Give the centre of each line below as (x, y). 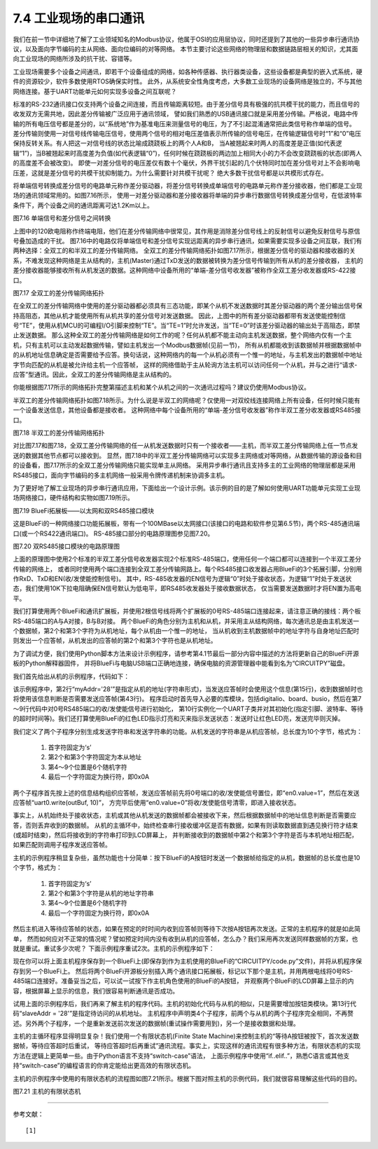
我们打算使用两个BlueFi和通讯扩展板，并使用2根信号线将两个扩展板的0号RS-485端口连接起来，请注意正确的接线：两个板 (187, 611)
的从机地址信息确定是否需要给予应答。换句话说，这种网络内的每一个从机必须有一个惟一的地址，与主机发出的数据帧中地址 (188, 355)
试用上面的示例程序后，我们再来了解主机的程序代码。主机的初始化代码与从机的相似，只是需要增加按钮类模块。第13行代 (185, 1003)
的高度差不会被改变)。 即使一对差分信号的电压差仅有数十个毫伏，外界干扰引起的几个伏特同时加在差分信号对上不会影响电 (187, 163)
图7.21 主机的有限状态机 (47, 1092)
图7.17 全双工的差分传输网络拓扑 (59, 293)
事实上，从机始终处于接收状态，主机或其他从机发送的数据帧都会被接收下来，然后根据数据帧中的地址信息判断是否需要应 (184, 815)
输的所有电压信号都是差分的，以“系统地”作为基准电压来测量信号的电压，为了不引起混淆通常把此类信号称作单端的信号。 (184, 123)
